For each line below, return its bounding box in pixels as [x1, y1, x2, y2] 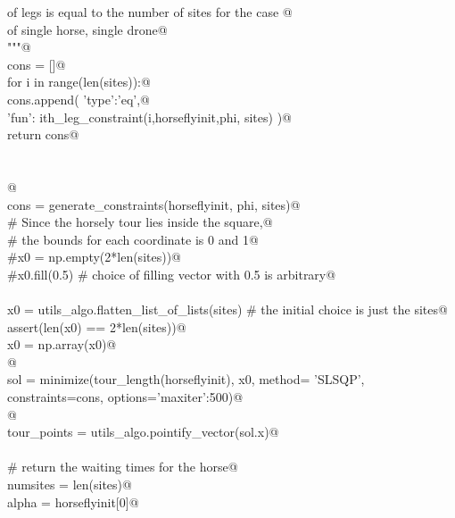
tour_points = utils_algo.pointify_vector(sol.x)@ [7, 422, 279, 441]
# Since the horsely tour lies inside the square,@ [7, 213, 273, 231]
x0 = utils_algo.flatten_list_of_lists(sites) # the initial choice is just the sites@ [7, 300, 448, 319]
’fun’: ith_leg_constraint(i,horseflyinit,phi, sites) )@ [7, 107, 292, 126]
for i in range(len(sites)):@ [7, 72, 151, 91]
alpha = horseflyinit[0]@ [7, 492, 139, 511]
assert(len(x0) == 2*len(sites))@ [7, 317, 186, 336]
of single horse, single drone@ [7, 20, 168, 38]
